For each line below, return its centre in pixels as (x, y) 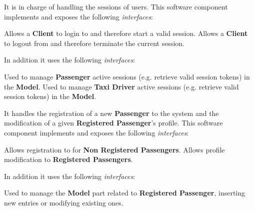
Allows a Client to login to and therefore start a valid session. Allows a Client (126, 33)
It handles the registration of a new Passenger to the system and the (111, 113)
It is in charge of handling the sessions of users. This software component (116, 6)
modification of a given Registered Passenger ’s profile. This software (113, 123)
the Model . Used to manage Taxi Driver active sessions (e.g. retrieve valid (121, 86)
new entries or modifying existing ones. (64, 202)
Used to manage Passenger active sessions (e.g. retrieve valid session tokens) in (127, 76)
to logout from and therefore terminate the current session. (94, 43)
